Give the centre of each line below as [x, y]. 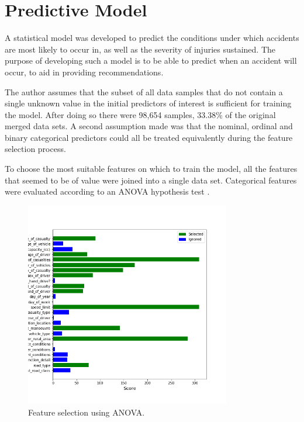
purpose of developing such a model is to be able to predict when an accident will [151, 60]
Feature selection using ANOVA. [87, 412]
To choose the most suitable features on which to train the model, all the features [151, 169]
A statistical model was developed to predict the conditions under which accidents [152, 38]
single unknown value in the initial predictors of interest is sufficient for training [148, 103]
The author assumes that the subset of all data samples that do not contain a [144, 91]
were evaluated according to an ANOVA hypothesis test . [107, 191]
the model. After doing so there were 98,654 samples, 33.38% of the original [140, 114]
